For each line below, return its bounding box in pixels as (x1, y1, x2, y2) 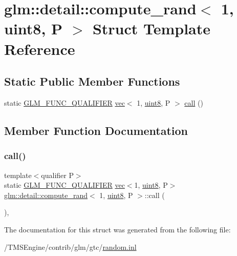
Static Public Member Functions (4, 73, 180, 89)
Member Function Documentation (4, 122, 188, 138)
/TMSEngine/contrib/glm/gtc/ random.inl (4, 241, 137, 252)
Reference (4, 38, 75, 59)
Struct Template (92, 18, 211, 39)
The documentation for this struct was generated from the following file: (4, 224, 231, 234)
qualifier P (41, 169, 74, 180)
